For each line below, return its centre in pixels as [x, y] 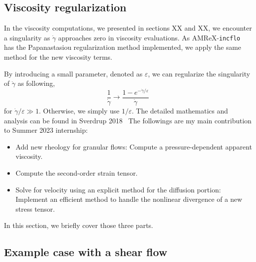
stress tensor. [35, 208]
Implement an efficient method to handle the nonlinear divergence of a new [129, 199]
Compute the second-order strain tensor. [77, 172]
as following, [36, 83]
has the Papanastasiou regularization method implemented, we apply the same [123, 47]
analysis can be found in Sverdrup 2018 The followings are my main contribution [128, 120]
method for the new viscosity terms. [58, 57]
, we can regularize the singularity [199, 73]
